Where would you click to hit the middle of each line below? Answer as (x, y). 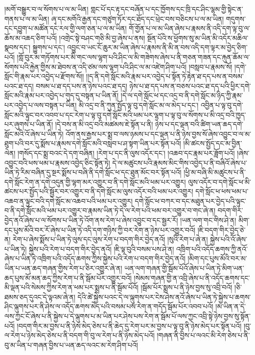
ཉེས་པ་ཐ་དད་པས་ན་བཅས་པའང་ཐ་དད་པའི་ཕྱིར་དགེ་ (190, 85)
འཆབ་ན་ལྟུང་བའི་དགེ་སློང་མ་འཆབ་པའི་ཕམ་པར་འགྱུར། (69, 201)
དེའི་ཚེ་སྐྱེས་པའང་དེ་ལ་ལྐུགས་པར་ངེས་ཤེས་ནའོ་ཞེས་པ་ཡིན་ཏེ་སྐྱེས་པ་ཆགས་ (164, 296)
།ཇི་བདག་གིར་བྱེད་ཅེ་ (221, 229)
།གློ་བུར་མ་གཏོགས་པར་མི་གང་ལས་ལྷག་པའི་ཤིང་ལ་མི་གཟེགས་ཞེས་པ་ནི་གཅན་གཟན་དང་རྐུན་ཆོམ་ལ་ (133, 57)
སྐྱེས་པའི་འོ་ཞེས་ (229, 239)
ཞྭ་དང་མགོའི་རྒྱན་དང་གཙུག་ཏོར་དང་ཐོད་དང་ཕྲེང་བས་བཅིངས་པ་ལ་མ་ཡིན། (138, 18)
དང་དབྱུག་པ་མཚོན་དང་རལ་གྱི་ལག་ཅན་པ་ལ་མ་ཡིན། (66, 28)
